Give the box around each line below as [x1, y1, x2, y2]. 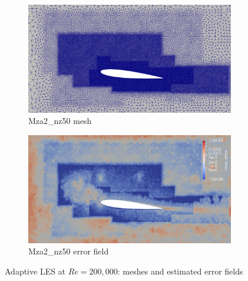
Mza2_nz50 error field [28, 245, 109, 257]
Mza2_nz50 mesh [28, 115, 92, 127]
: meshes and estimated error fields [117, 264, 243, 277]
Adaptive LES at [5, 264, 66, 277]
